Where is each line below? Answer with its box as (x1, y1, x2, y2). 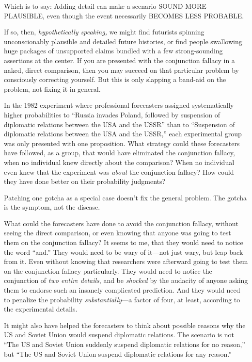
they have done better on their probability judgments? (4, 176, 166, 186)
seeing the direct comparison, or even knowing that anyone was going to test (4, 228, 231, 238)
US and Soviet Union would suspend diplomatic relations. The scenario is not (4, 329, 234, 340)
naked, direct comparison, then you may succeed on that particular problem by (4, 65, 239, 75)
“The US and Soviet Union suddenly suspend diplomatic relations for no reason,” (4, 339, 245, 349)
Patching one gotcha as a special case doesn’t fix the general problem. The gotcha (4, 192, 247, 202)
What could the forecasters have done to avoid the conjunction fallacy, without (4, 218, 239, 228)
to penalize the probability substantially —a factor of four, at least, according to (4, 294, 240, 304)
